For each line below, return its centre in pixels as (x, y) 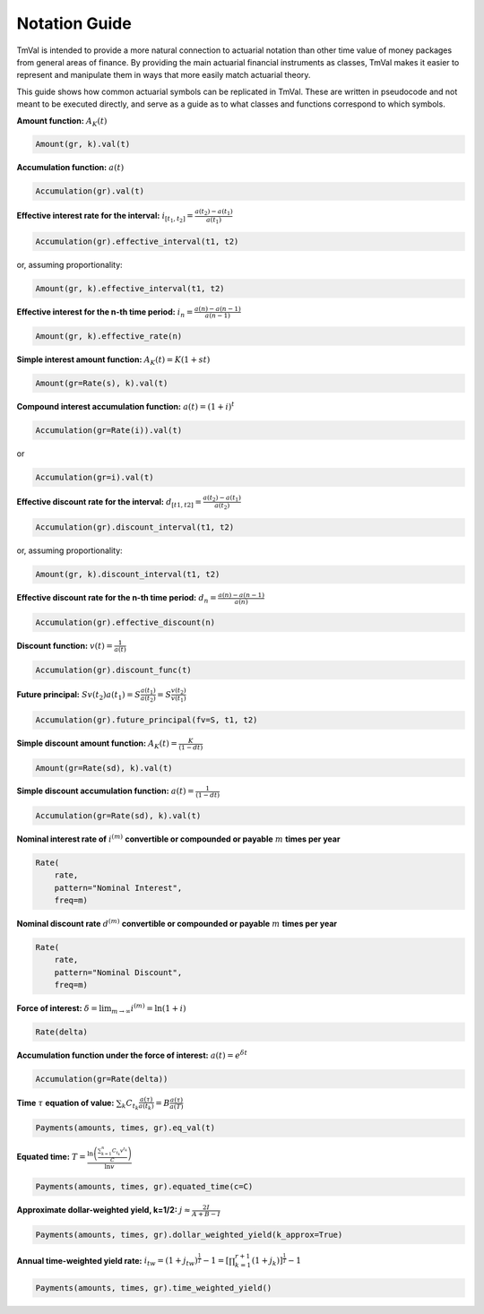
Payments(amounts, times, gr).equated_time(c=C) (144, 1187)
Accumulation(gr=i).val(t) (95, 477)
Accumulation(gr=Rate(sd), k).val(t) (118, 815)
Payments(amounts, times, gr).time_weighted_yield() (154, 1288)
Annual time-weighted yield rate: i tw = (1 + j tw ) (107, 1262)
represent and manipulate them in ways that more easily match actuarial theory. (164, 75)
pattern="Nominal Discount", (118, 972)
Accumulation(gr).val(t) (90, 191)
